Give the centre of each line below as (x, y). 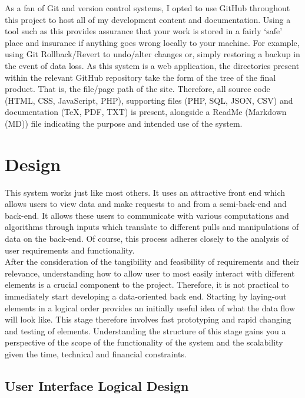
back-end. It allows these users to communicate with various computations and (147, 215)
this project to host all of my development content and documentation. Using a (148, 19)
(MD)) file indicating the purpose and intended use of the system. (124, 123)
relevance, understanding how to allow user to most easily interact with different (150, 273)
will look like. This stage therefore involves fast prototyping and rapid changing (148, 319)
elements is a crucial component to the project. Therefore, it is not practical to (147, 284)
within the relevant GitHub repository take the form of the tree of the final (140, 77)
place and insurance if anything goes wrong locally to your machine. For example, (152, 42)
